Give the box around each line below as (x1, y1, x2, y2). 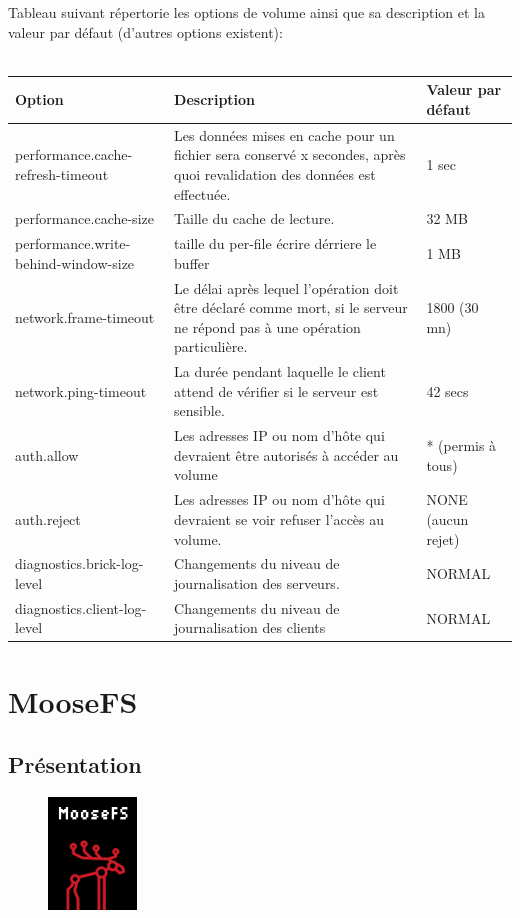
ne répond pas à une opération (174, 316, 361, 337)
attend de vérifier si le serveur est (174, 380, 379, 401)
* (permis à (426, 435, 497, 456)
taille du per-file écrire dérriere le (174, 233, 377, 254)
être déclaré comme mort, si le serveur (174, 297, 408, 318)
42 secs (426, 380, 469, 401)
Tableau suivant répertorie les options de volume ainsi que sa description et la (8, 2, 485, 22)
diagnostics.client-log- (15, 597, 147, 618)
